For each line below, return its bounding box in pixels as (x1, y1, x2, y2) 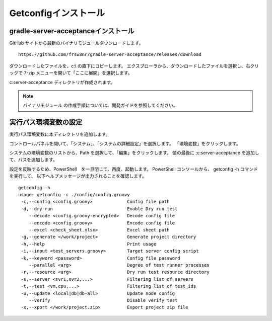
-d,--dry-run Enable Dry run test (21, 206, 178, 211)
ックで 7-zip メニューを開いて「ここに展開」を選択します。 (9, 70, 133, 76)
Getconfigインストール (9, 8, 105, 19)
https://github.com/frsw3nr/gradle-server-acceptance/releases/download (18, 52, 201, 57)
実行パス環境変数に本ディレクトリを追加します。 (9, 131, 110, 137)
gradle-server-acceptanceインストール (9, 27, 134, 35)
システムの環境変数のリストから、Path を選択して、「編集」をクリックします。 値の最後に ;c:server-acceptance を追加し (9, 150, 259, 156)
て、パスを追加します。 (9, 156, 57, 163)
